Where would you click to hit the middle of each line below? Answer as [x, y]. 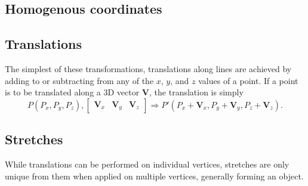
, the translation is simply [196, 92]
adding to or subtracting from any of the [79, 80]
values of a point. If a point [248, 80]
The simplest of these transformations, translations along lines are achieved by [148, 68]
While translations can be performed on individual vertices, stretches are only [147, 164]
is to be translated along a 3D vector [72, 92]
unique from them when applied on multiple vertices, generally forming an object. [154, 176]
